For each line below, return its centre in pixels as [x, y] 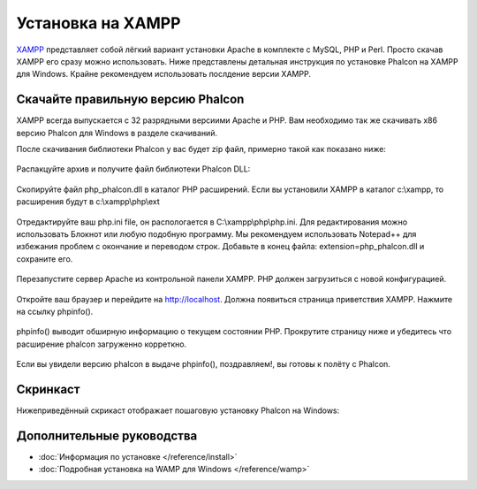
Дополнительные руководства [107, 436]
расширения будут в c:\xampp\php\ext [88, 202]
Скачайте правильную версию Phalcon [130, 99]
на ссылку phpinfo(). [55, 311]
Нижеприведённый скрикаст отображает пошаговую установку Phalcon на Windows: [178, 410]
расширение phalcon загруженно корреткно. [102, 344]
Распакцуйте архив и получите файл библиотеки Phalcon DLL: [133, 169]
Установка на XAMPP [98, 23]
